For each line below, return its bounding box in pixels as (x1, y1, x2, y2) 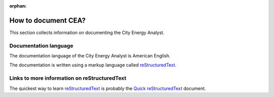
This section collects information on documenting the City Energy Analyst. (9, 29, 165, 36)
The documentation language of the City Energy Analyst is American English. (9, 53, 170, 59)
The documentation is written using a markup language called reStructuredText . (9, 62, 177, 68)
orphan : (9, 3, 27, 9)
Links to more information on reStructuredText (9, 75, 127, 82)
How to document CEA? (9, 16, 86, 25)
